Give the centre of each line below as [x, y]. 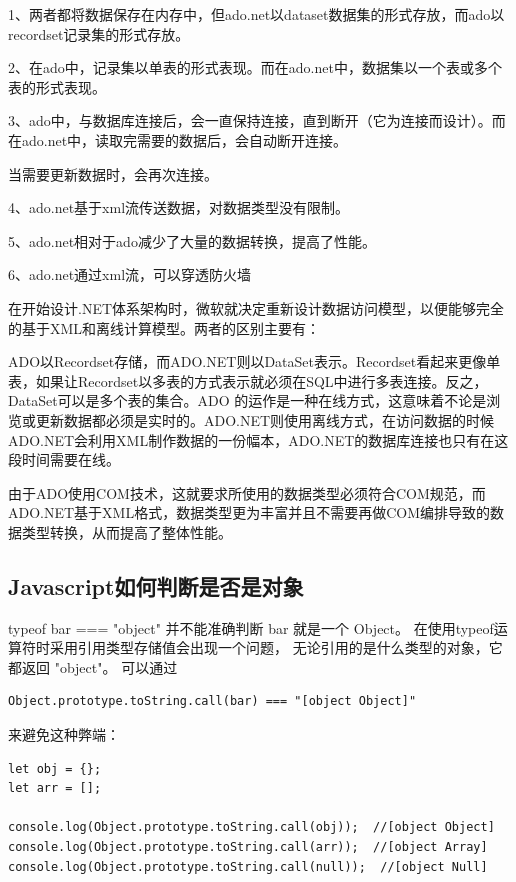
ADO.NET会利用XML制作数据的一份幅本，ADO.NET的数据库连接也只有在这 [258, 439]
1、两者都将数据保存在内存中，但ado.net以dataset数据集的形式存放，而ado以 [256, 14]
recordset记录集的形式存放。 [99, 33]
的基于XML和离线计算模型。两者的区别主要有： [164, 327]
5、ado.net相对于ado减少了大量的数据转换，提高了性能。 [192, 240]
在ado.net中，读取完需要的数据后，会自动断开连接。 [178, 139]
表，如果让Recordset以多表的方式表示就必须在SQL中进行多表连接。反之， [248, 380]
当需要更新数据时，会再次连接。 [113, 173]
